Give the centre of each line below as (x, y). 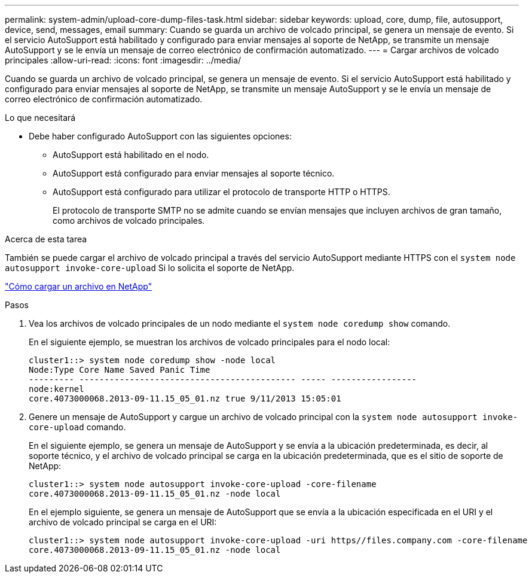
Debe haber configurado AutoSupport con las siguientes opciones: (160, 136)
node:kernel (56, 389)
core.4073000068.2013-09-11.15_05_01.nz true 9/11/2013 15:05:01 (185, 398)
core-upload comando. (77, 427)
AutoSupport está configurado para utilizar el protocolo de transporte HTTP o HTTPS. (221, 192)
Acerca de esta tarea (46, 239)
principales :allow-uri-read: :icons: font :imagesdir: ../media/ (123, 60)
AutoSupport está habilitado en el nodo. (131, 155)
